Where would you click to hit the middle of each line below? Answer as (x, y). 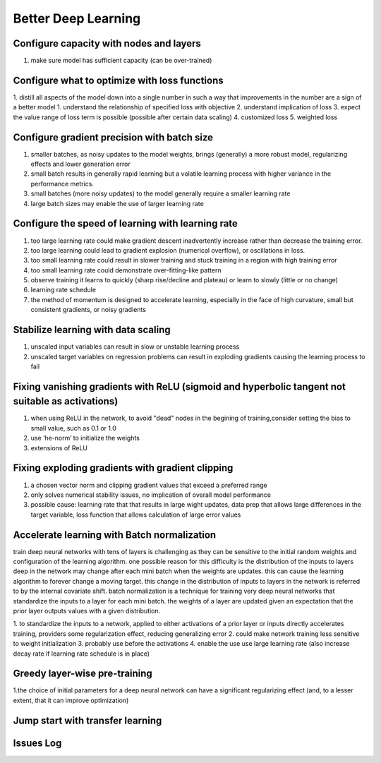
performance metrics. (62, 184)
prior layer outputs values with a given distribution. (87, 611)
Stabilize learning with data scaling (92, 330)
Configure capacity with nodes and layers (107, 43)
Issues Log (37, 743)
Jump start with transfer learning (87, 720)
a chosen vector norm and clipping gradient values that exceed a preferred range (149, 485)
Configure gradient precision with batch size (113, 137)
